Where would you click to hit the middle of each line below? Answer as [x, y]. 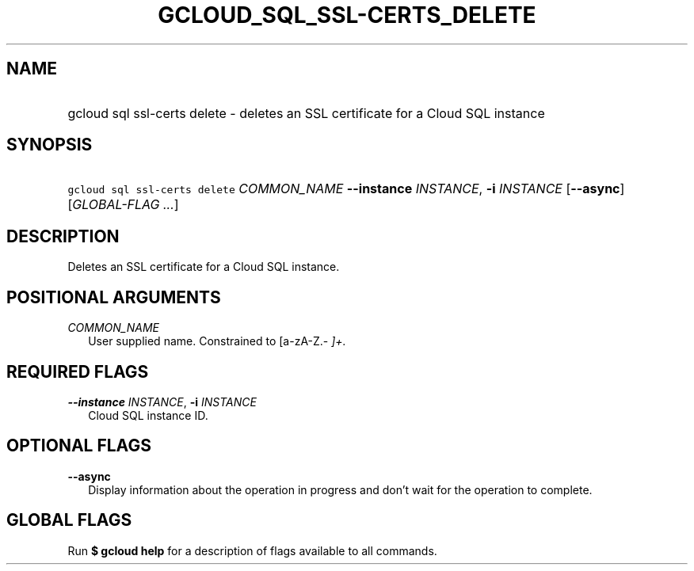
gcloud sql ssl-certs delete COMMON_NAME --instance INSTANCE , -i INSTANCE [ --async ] [346, 189]
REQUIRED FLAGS [78, 371]
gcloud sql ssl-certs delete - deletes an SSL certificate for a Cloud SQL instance [306, 113]
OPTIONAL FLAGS [79, 446]
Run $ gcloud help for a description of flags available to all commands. [252, 550]
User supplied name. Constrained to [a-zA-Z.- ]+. [217, 341]
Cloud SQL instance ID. [148, 415]
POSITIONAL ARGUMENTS [114, 297]
